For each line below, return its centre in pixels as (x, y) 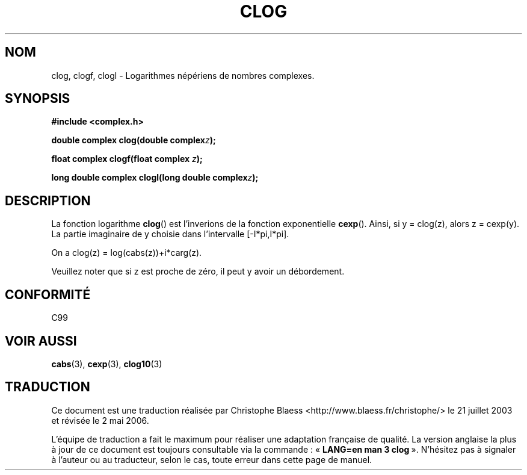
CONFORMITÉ (48, 294)
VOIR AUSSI (41, 341)
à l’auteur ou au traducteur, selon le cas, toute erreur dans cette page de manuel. (212, 459)
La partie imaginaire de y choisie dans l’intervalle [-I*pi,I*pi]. (170, 234)
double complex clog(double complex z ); (134, 140)
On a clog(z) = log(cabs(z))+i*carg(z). (127, 253)
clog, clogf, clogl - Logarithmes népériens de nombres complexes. (183, 75)
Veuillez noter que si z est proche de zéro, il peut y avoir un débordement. (198, 272)
